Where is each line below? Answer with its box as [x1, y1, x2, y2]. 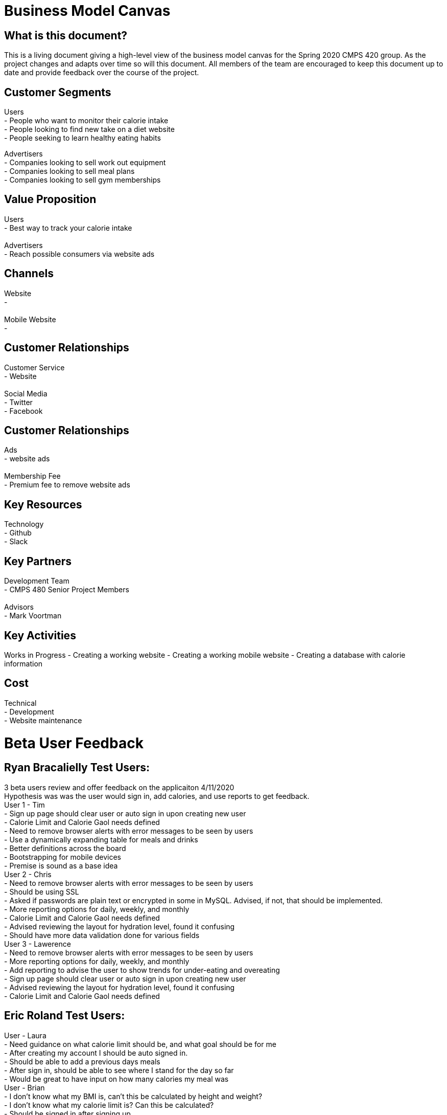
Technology [4, 520, 44, 529]
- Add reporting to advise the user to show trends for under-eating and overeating [4, 965, 280, 974]
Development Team [4, 576, 69, 586]
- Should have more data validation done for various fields [4, 930, 200, 940]
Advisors [4, 603, 34, 612]
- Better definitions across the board [4, 843, 126, 853]
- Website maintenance [4, 716, 82, 725]
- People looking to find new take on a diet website [4, 125, 175, 134]
